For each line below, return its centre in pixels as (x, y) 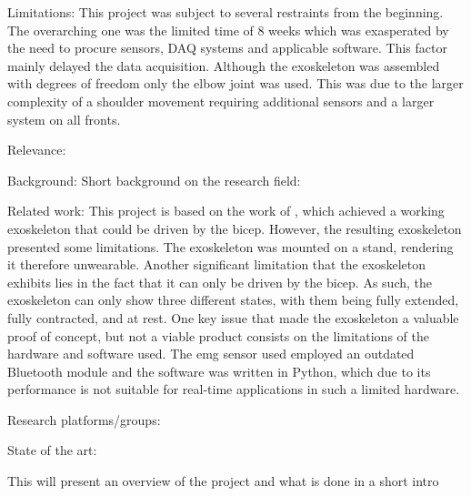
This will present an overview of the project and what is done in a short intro (223, 481)
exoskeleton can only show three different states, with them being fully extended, (233, 300)
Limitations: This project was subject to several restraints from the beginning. (225, 12)
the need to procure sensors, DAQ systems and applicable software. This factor (227, 48)
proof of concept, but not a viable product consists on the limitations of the (218, 335)
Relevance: (37, 150)
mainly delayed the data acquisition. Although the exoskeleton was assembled (224, 65)
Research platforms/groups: (84, 419)
